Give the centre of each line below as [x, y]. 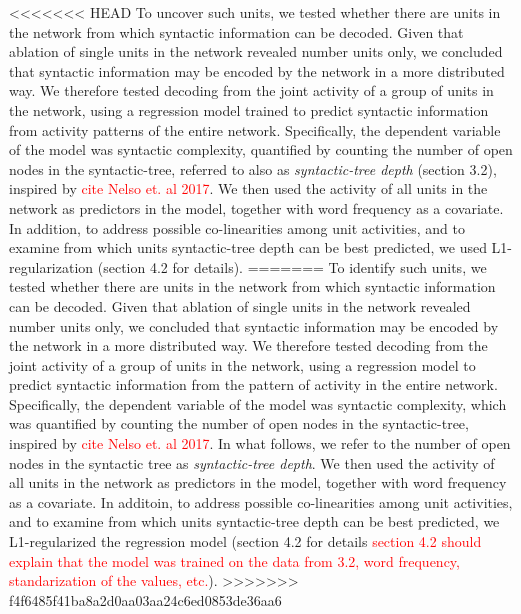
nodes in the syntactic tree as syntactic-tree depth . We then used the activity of [252, 462]
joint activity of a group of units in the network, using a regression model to [242, 364]
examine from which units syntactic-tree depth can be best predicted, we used [248, 247]
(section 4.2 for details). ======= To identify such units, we [292, 266]
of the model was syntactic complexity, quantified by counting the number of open [261, 149]
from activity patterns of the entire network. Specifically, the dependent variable [255, 129]
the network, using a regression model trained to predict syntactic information [249, 109]
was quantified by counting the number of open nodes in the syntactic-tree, [239, 423]
